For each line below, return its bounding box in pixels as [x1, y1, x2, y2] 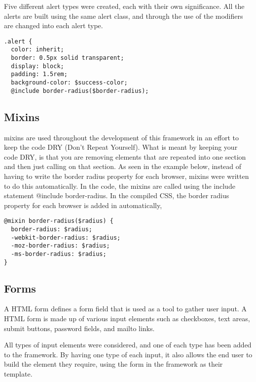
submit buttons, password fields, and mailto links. [4, 323, 155, 333]
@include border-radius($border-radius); [11, 87, 149, 94]
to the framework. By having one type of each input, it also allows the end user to [4, 349, 253, 359]
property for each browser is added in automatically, [4, 200, 162, 210]
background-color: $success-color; [11, 79, 128, 86]
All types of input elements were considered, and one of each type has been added [4, 340, 252, 350]
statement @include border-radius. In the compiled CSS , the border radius [4, 190, 229, 201]
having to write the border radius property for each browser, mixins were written [4, 170, 249, 181]
